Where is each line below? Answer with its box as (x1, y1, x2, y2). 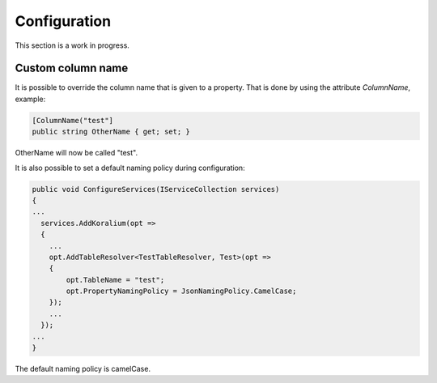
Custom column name (15, 62, 129, 75)
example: (15, 94, 46, 104)
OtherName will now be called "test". (15, 148, 138, 158)
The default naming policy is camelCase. (15, 364, 151, 374)
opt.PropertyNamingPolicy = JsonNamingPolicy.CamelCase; (66, 287, 297, 296)
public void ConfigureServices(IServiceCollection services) (32, 185, 280, 194)
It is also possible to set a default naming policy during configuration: (15, 163, 246, 172)
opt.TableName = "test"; (66, 275, 165, 284)
